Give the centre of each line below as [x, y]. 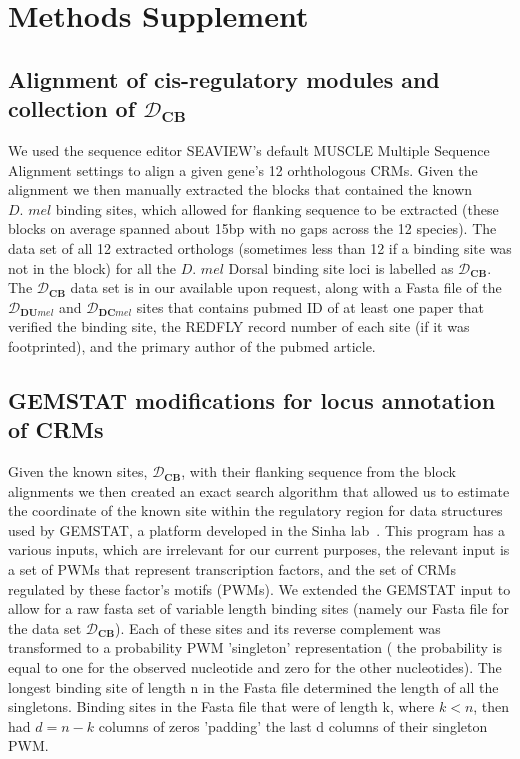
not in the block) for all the [92, 267]
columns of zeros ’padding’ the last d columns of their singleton [293, 725]
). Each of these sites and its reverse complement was [277, 627]
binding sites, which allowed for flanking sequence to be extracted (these [277, 208]
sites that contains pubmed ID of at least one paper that [310, 306]
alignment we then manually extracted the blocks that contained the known [240, 189]
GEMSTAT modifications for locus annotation [252, 399]
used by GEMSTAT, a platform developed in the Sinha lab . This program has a [256, 529]
